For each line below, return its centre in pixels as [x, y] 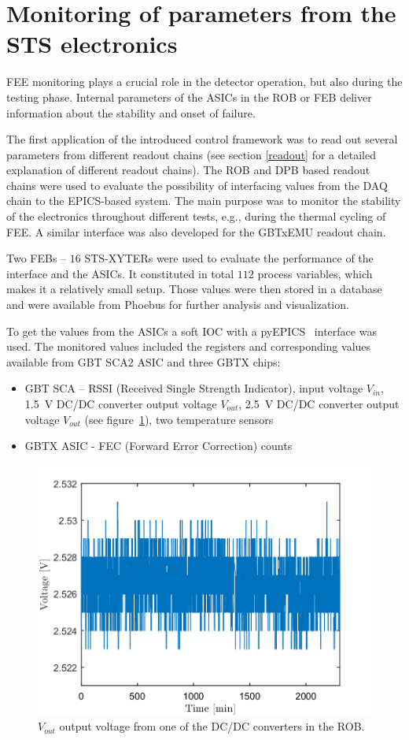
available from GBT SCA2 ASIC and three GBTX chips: [144, 361]
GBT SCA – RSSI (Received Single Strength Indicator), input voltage [194, 388]
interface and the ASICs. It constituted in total [120, 273]
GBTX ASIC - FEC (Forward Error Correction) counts [158, 446]
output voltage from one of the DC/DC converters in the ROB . [212, 726]
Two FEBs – [37, 258]
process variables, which [315, 273]
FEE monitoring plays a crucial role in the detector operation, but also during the [204, 82]
